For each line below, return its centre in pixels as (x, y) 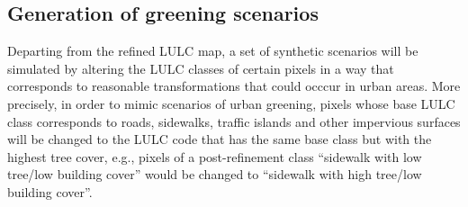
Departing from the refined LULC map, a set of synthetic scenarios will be (213, 51)
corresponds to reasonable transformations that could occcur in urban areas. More (234, 86)
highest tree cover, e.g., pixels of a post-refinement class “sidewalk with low (215, 156)
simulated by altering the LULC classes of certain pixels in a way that (201, 68)
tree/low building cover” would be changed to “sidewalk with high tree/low (215, 174)
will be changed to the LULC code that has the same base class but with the (220, 139)
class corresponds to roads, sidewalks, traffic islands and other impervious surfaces (234, 121)
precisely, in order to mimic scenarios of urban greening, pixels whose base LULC (231, 103)
